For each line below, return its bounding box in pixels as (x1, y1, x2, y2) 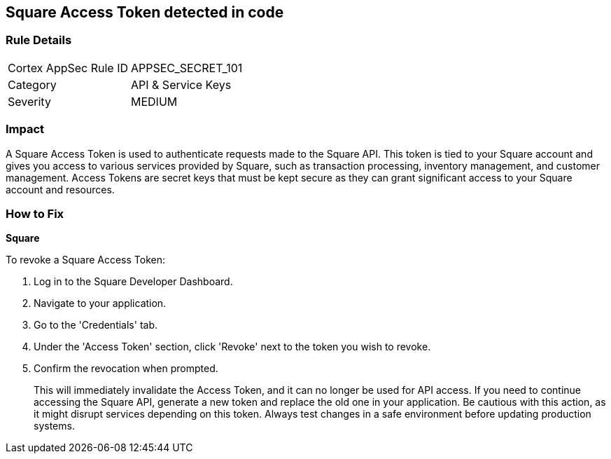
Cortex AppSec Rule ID (8, 60, 129, 75)
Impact (6, 122, 45, 137)
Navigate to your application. (34, 297, 167, 310)
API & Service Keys (131, 77, 232, 92)
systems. (34, 420, 75, 432)
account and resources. (6, 183, 115, 196)
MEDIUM (131, 94, 178, 109)
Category (8, 77, 57, 92)
